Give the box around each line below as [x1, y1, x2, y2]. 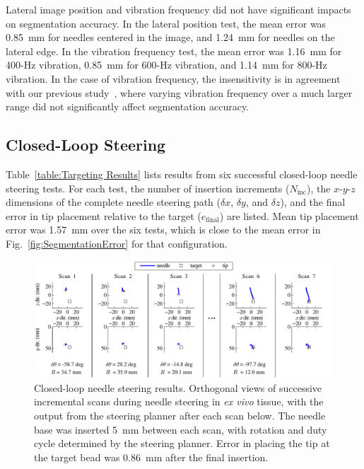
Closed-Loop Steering [6, 134, 166, 156]
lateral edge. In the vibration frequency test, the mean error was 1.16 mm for [6, 43, 342, 58]
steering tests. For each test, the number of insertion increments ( [6, 180, 290, 195]
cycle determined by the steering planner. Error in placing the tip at [34, 436, 330, 451]
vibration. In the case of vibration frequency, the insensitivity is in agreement [6, 71, 341, 86]
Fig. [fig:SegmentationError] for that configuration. [6, 236, 228, 250]
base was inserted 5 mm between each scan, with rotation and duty [34, 422, 327, 436]
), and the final [280, 195, 346, 209]
